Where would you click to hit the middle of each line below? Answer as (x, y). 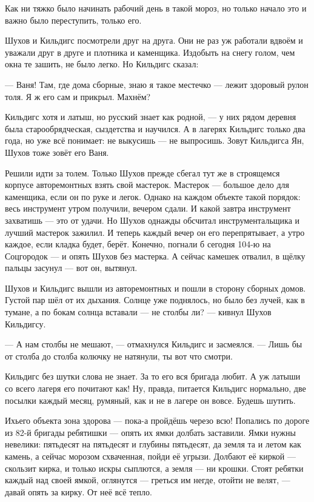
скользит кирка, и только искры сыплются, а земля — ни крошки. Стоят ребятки (154, 468)
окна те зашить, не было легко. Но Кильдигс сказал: (102, 64)
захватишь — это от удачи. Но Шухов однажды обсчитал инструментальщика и (152, 220)
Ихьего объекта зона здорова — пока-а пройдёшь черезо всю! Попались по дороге (157, 420)
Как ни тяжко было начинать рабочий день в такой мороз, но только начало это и (156, 8)
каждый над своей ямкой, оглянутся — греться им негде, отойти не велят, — (148, 480)
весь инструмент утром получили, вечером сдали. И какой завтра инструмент (148, 208)
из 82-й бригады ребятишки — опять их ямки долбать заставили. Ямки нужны (150, 432)
